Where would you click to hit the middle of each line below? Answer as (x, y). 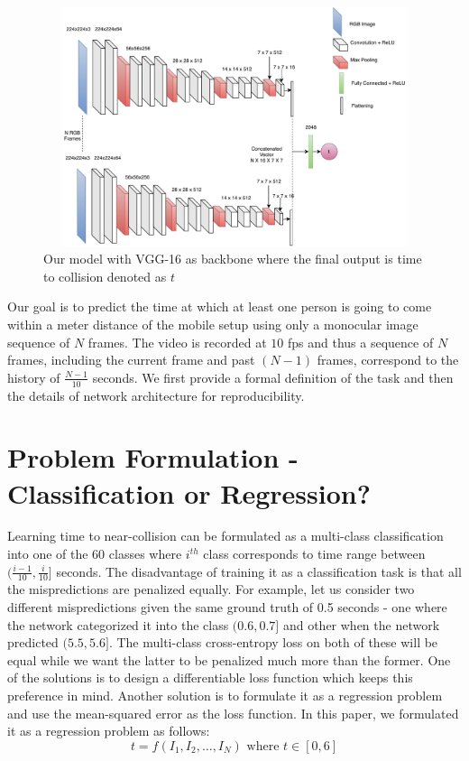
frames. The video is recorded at (177, 342)
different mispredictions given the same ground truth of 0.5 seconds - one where (227, 607)
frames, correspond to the (388, 360)
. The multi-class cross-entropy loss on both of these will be (273, 642)
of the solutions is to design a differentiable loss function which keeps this (210, 677)
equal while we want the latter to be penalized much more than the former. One (229, 659)
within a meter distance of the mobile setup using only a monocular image (213, 324)
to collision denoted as (105, 276)
